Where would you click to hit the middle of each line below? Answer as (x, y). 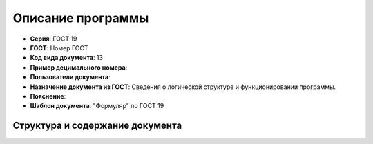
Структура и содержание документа (97, 126)
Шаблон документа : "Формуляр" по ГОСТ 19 (97, 106)
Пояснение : (48, 96)
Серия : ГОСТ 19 (54, 39)
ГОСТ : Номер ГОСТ (59, 48)
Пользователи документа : (70, 77)
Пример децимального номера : (79, 67)
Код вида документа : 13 (67, 58)
